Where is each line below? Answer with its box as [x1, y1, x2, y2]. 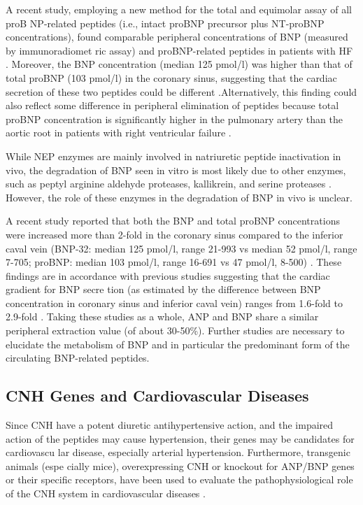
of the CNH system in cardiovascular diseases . [6, 486, 206, 501]
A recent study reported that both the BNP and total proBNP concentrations [6, 213, 340, 228]
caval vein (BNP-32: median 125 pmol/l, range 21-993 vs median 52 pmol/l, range [6, 241, 357, 255]
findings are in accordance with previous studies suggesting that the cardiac [6, 268, 330, 283]
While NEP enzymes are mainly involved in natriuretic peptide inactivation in [6, 148, 341, 163]
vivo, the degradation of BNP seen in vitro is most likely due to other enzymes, [6, 162, 346, 177]
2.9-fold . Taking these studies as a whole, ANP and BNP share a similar [6, 309, 319, 324]
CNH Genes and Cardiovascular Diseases [6, 385, 309, 406]
